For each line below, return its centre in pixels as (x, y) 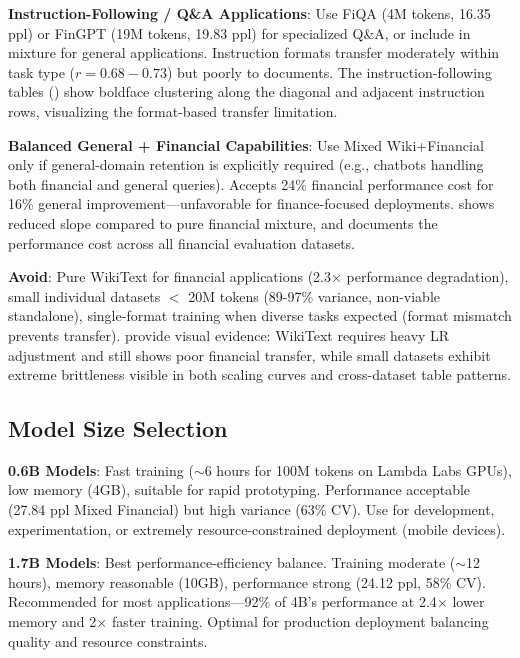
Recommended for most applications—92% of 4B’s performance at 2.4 (222, 601)
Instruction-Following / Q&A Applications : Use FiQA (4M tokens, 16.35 (249, 13)
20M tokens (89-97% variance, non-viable (314, 295)
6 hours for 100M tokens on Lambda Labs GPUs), (358, 469)
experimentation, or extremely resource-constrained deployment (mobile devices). (257, 528)
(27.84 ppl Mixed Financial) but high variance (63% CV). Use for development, (251, 509)
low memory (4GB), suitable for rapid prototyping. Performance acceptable (239, 489)
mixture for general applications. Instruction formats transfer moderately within (254, 52)
